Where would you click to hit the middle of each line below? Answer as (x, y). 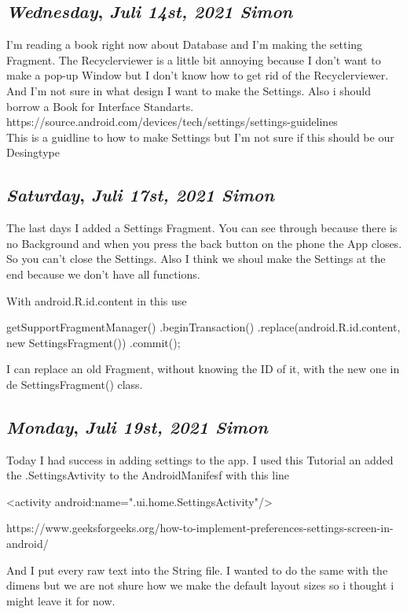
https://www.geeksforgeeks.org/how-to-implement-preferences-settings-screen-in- (200, 528)
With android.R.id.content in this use (97, 300)
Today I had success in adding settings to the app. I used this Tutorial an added (200, 459)
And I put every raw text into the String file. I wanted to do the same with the (197, 570)
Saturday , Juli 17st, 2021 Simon (140, 195)
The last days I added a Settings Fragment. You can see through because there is (202, 228)
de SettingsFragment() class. (75, 384)
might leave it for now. (61, 600)
